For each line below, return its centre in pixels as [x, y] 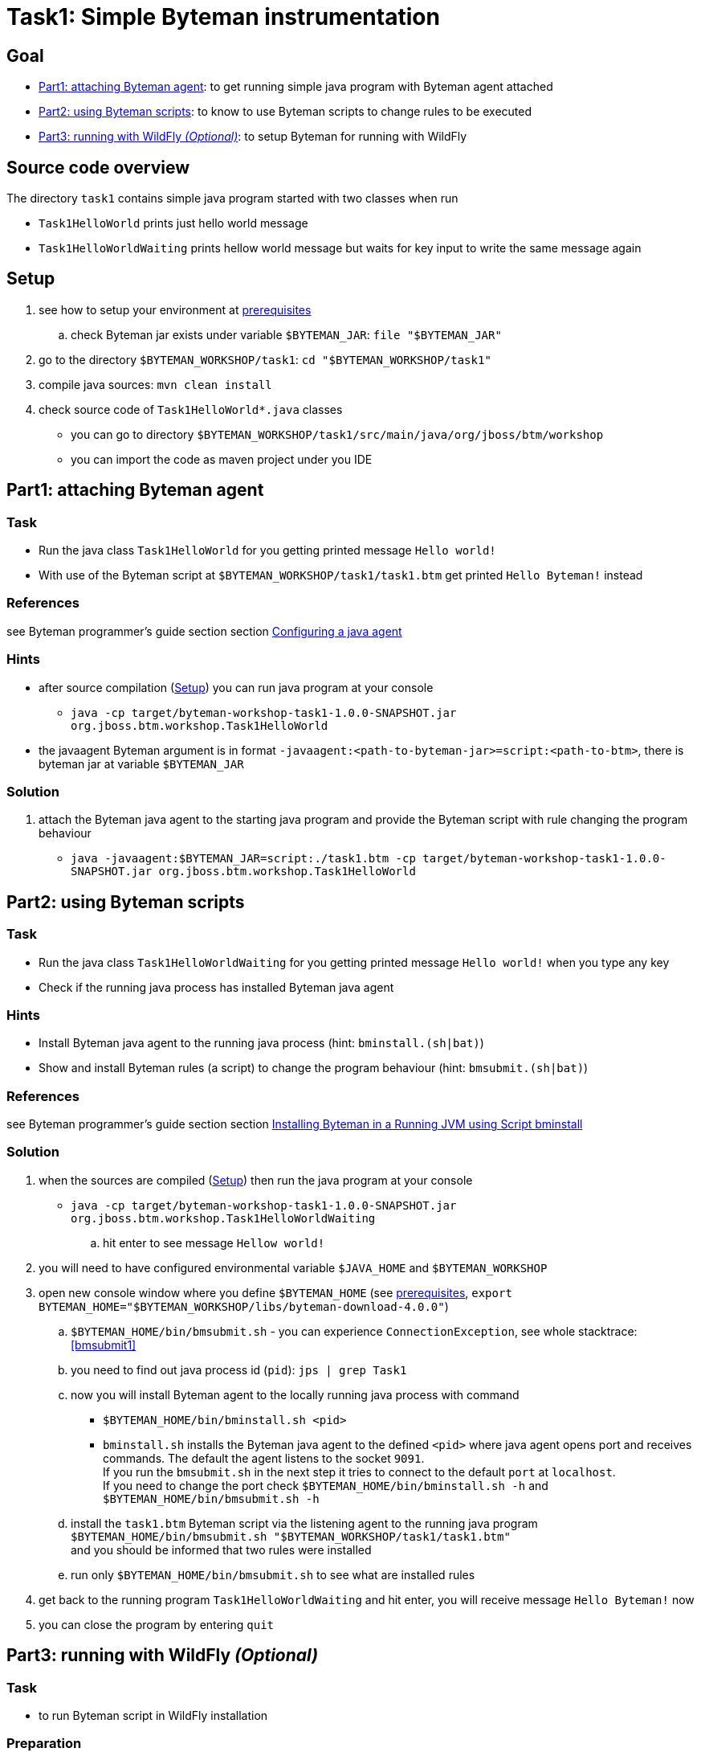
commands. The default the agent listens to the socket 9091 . [264, 1458]
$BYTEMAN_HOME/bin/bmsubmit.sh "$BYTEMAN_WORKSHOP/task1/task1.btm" [291, 1536]
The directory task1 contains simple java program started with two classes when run [232, 199]
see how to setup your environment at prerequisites [175, 309]
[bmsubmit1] [104, 1345]
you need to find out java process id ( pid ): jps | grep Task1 [239, 1369]
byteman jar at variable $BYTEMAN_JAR [141, 763]
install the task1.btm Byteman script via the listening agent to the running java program [304, 1523]
